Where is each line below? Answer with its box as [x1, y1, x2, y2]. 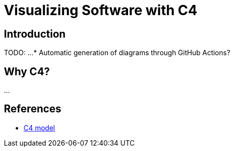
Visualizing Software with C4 [4, 2, 198, 19]
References [4, 103, 61, 115]
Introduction [4, 27, 66, 40]
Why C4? [4, 65, 50, 78]
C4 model [24, 123, 55, 132]
